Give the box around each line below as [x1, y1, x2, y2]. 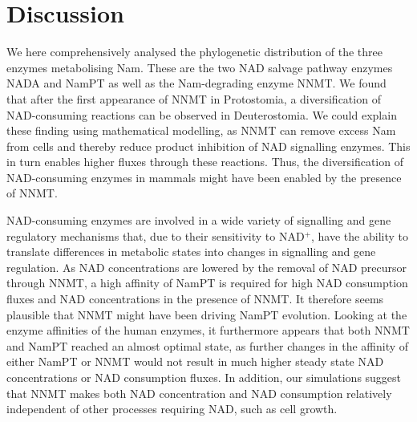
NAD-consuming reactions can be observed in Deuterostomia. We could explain [6, 106, 397, 123]
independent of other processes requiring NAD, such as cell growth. [6, 400, 338, 417]
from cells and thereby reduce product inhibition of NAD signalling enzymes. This [6, 137, 411, 154]
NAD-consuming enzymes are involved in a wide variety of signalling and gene [6, 212, 391, 229]
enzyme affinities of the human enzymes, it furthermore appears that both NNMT [6, 322, 410, 339]
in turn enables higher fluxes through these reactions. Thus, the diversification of [6, 153, 403, 170]
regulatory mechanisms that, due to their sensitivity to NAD [6, 227, 305, 244]
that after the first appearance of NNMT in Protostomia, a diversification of [6, 90, 381, 107]
